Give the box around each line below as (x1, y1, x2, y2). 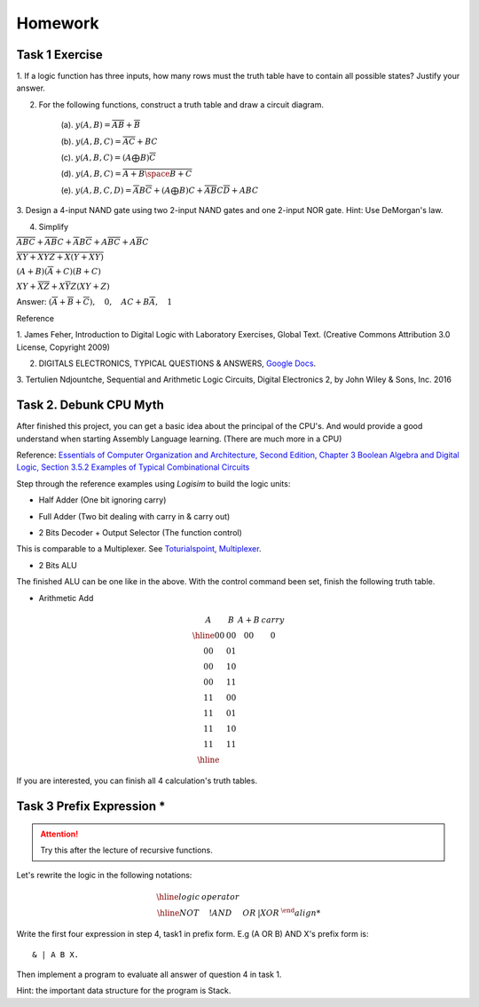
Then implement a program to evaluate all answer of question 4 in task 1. (16, 969, 282, 980)
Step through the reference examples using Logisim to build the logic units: (16, 478, 291, 488)
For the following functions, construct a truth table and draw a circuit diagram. (38, 99, 324, 110)
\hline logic (156, 892, 200, 901)
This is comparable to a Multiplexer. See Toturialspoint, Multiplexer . (16, 543, 262, 554)
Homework (16, 13, 99, 33)
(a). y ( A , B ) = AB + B (60, 120, 141, 131)
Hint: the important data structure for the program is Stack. (16, 986, 232, 996)
